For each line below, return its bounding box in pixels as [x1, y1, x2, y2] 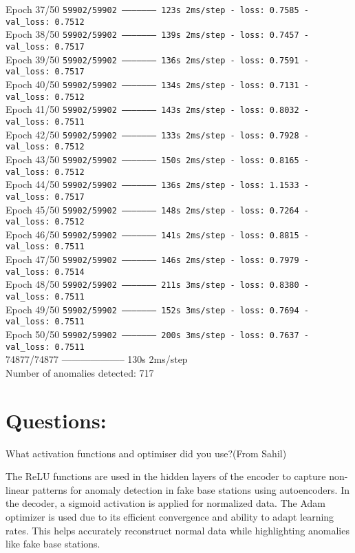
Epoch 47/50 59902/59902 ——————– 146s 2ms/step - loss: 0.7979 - [6, 252, 309, 267]
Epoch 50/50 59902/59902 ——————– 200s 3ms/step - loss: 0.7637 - [6, 327, 309, 342]
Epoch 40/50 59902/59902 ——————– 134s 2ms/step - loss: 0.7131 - [6, 76, 309, 91]
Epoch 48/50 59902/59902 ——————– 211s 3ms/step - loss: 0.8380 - [6, 277, 309, 291]
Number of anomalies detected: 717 [6, 365, 154, 379]
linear [6, 482, 30, 497]
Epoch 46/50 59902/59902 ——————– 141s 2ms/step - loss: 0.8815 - [6, 227, 309, 241]
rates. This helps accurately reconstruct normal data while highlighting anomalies [6, 523, 349, 537]
